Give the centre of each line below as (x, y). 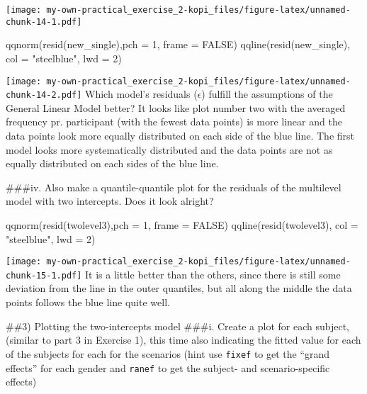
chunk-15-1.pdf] (44, 275)
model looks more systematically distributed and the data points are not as (169, 149)
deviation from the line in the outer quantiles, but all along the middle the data (179, 288)
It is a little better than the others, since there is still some (213, 274)
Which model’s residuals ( (141, 94)
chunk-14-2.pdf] (44, 95)
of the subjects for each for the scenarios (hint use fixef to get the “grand (168, 353)
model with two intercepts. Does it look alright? (110, 201)
